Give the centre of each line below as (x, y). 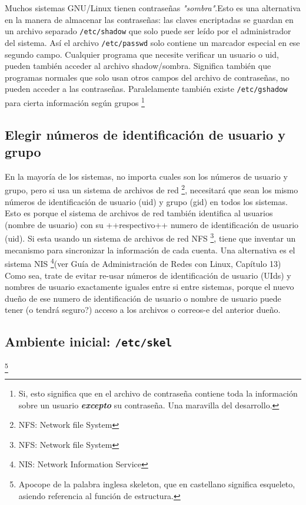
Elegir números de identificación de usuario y (145, 134)
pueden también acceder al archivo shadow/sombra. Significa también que (138, 66)
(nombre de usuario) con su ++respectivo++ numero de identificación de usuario (152, 224)
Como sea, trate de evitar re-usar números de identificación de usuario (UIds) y (148, 275)
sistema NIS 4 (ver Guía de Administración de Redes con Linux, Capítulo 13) (143, 263)
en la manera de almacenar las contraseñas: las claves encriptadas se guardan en (149, 19)
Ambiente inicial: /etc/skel (89, 341)
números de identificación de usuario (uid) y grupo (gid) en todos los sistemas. (146, 201)
